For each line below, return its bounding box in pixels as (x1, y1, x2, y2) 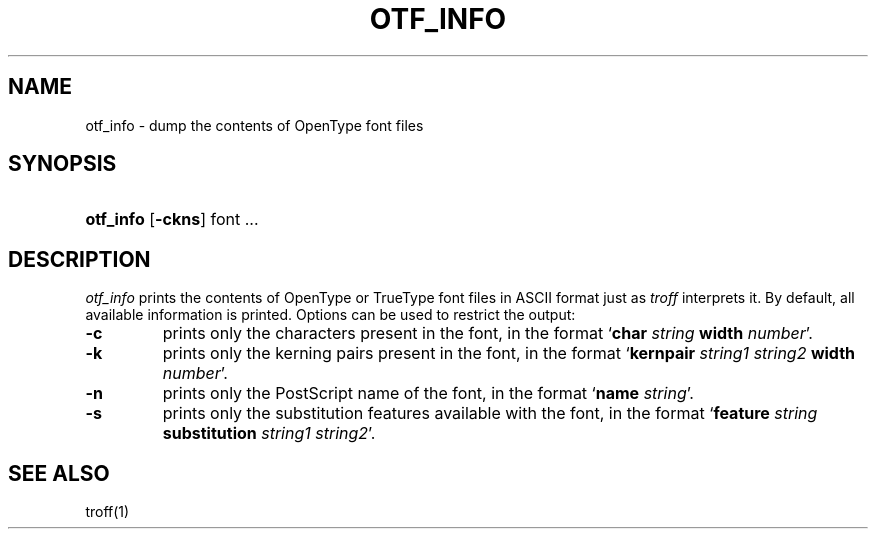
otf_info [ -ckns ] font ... (85, 209, 259, 230)
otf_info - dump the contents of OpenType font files (85, 116, 424, 134)
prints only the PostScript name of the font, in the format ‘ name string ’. (162, 383, 694, 404)
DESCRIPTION (8, 246, 151, 272)
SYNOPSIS (8, 151, 117, 177)
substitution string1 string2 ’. (162, 423, 376, 444)
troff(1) (85, 503, 130, 521)
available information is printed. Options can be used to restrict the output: (85, 306, 576, 324)
